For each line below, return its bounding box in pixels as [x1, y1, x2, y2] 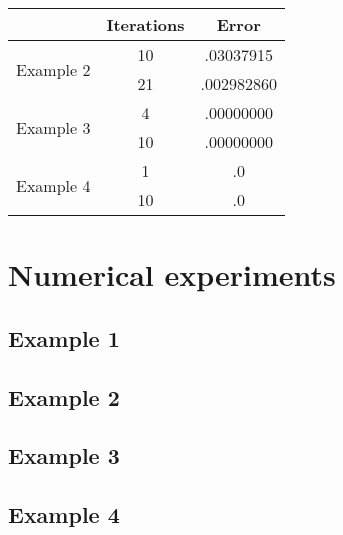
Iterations [106, 13, 185, 36]
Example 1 [8, 322, 120, 353]
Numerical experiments [8, 254, 336, 295]
